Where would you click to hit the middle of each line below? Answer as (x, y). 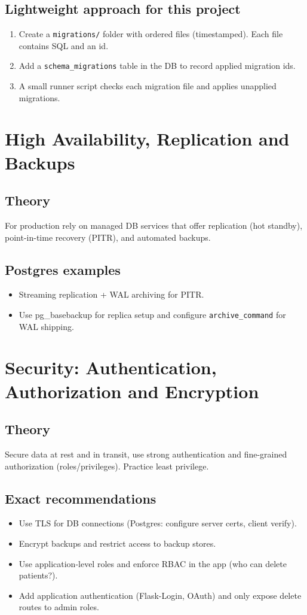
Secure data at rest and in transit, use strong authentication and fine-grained (146, 454)
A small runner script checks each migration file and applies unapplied (148, 86)
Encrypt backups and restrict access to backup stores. (117, 543)
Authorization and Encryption (132, 391)
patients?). (38, 575)
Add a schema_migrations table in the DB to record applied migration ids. (157, 66)
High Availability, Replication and (147, 139)
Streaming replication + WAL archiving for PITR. (111, 294)
